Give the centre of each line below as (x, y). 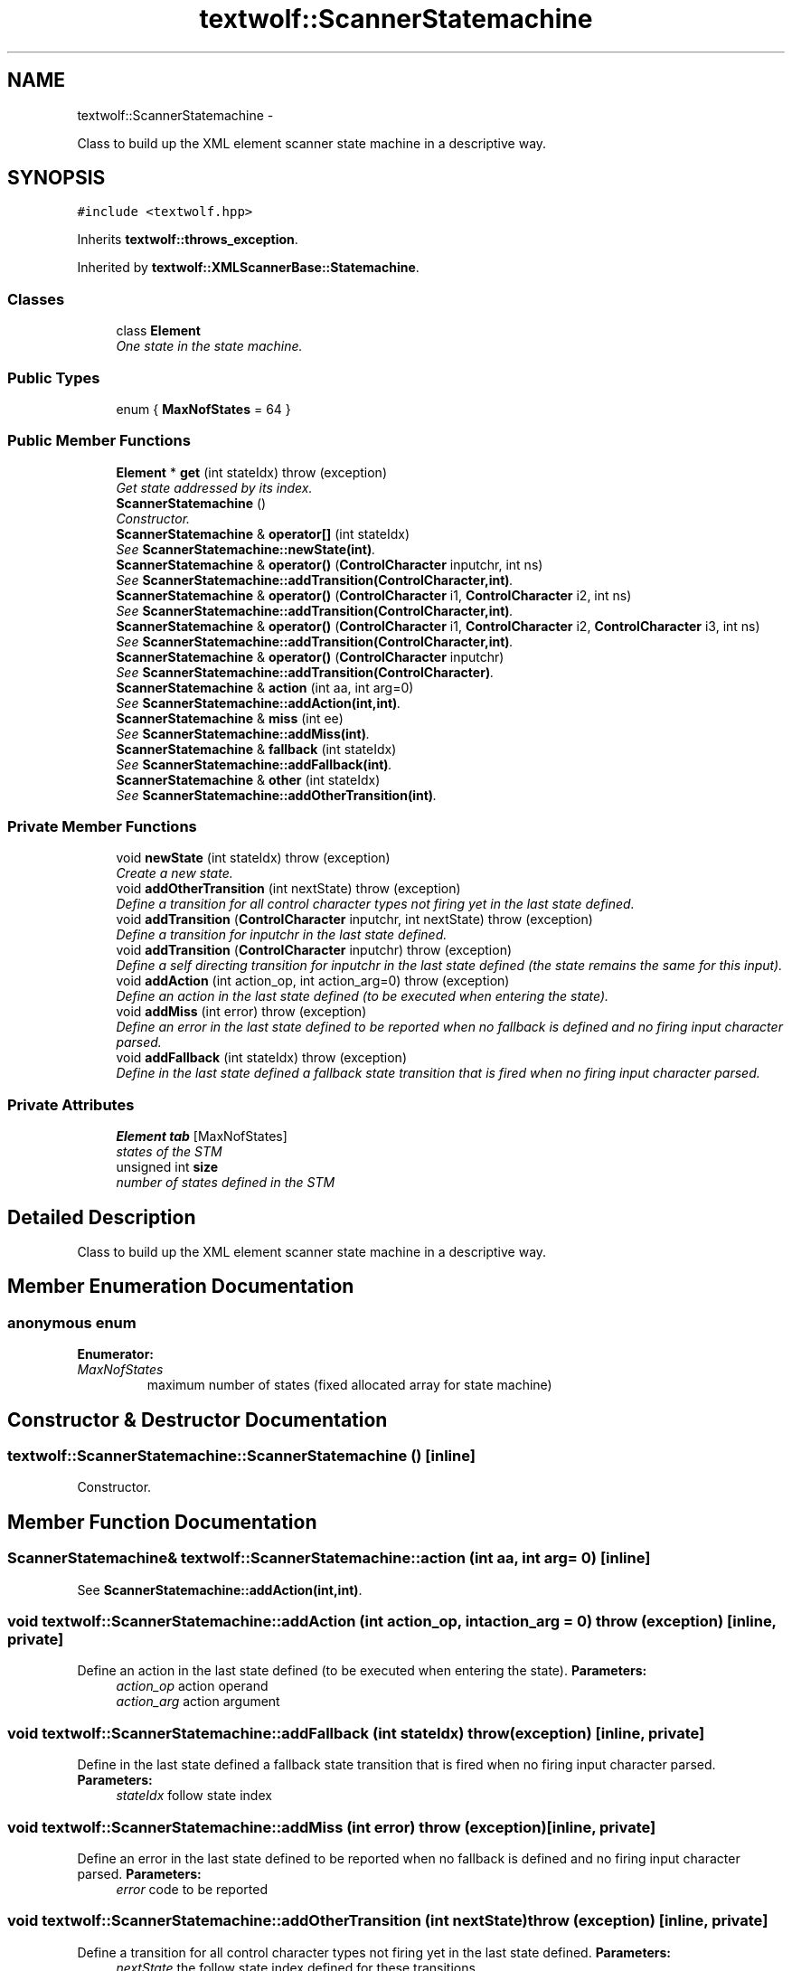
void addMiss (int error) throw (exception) (241, 1012)
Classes (36, 299)
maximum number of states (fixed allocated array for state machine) (349, 1385)
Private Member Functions (102, 827)
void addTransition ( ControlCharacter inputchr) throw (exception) (314, 950)
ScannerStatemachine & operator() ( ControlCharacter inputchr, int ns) (330, 564)
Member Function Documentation (162, 1522)
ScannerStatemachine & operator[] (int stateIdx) (263, 533)
